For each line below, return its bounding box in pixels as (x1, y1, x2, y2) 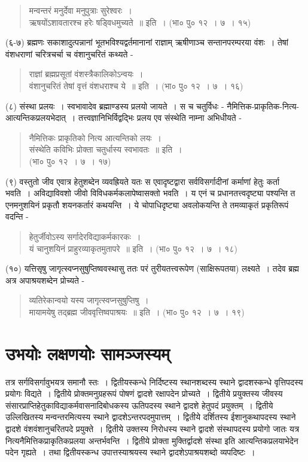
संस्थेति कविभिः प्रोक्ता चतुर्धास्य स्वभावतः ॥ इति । (29, 143, 182, 156)
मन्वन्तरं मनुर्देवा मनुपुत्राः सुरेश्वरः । (29, 4, 132, 16)
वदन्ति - (5, 210, 29, 223)
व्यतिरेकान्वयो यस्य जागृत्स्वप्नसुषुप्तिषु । (29, 294, 149, 306)
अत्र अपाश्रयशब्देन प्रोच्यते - (5, 273, 85, 286)
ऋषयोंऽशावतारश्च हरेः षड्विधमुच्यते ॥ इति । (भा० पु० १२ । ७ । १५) (29, 16, 251, 28)
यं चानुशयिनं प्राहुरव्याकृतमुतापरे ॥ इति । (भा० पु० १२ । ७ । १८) (29, 242, 237, 254)
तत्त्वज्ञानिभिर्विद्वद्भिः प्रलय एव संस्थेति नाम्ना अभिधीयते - (78, 111, 242, 124)
